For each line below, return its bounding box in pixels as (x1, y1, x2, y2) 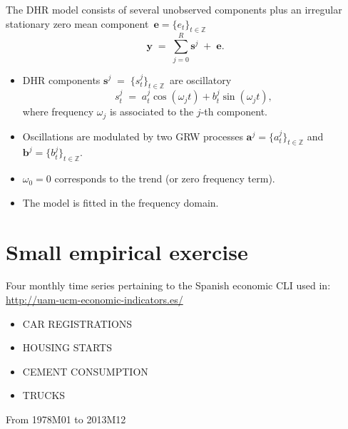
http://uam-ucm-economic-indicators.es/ (6, 292, 183, 307)
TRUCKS (22, 388, 66, 403)
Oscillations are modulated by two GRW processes (22, 128, 243, 143)
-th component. (200, 104, 267, 119)
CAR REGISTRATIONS (22, 316, 133, 331)
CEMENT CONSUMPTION (22, 363, 148, 378)
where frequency (22, 104, 94, 119)
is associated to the (109, 104, 194, 119)
